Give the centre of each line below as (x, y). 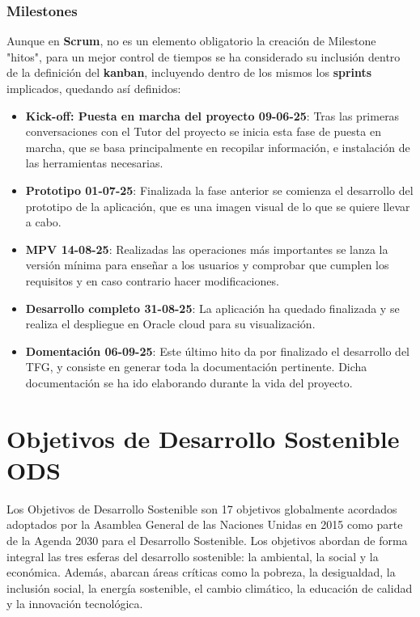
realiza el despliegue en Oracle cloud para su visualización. (170, 324)
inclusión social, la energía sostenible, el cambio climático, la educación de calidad (210, 587)
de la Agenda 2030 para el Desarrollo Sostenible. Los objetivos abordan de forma (207, 540)
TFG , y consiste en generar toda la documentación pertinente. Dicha (196, 367)
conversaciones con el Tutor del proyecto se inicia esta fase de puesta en (203, 131)
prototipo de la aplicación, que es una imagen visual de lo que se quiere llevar (218, 206)
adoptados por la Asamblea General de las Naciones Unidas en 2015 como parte (205, 524)
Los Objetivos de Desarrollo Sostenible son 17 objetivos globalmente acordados (202, 508)
